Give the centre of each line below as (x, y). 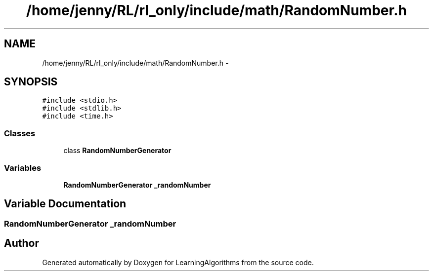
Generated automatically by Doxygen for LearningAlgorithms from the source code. (178, 262)
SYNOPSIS (31, 82)
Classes (20, 133)
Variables (23, 168)
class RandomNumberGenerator (117, 151)
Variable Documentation (65, 204)
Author (22, 243)
